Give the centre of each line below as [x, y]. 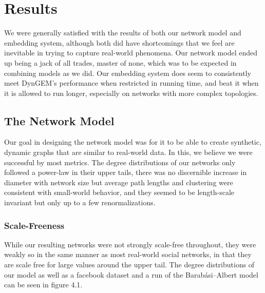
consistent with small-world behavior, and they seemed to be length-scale [119, 192]
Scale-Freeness [34, 225]
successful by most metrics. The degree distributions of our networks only [120, 162]
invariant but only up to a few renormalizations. [80, 202]
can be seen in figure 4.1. [43, 285]
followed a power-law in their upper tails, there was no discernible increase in [126, 172]
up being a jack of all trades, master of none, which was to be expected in [120, 62]
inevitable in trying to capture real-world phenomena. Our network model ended [131, 53]
